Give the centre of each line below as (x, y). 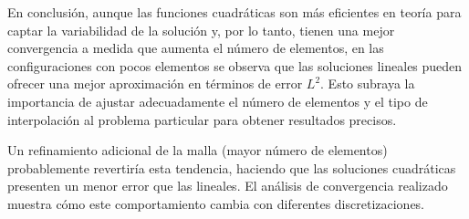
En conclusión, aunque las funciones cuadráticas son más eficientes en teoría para (234, 12)
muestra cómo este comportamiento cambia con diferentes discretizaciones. (216, 203)
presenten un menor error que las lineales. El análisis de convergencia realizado (228, 186)
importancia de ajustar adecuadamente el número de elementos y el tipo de (218, 101)
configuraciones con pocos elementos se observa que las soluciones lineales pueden (235, 65)
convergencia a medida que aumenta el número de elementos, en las (196, 48)
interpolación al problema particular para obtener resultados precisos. (202, 119)
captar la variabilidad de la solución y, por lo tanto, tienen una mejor (201, 30)
